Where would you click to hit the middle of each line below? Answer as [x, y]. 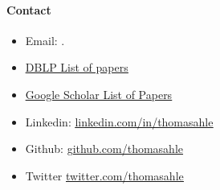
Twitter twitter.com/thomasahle [104, 175]
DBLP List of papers [77, 67]
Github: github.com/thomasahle [104, 149]
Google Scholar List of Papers [99, 94]
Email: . [45, 40]
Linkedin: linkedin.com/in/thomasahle [119, 121]
